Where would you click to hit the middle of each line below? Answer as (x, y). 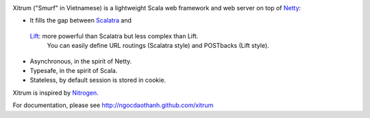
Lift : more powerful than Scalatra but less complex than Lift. (114, 36)
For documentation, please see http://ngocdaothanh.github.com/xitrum (113, 105)
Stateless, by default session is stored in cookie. (98, 80)
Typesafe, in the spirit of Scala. (74, 70)
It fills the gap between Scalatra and (81, 20)
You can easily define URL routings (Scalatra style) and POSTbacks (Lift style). (158, 46)
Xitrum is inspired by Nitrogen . (56, 93)
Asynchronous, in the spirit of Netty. (81, 61)
